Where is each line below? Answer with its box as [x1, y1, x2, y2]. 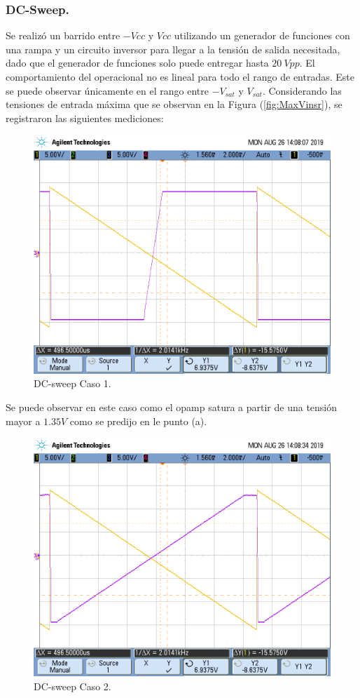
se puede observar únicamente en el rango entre [6, 83, 209, 98]
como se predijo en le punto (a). [69, 413, 207, 428]
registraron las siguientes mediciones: [6, 110, 164, 125]
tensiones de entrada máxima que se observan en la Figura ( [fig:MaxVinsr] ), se [6, 97, 342, 112]
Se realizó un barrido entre [6, 28, 120, 43]
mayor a [6, 413, 41, 428]
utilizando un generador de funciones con [174, 28, 350, 43]
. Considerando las [262, 83, 342, 98]
